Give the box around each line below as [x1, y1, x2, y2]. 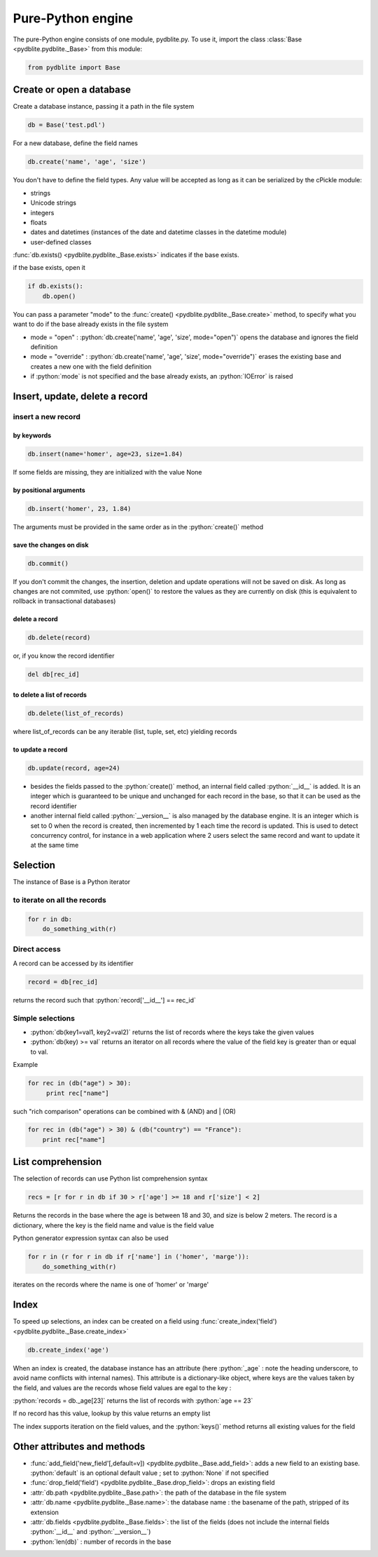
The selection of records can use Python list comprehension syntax [13, 1174, 208, 1183]
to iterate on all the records [13, 895, 106, 904]
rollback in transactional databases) [13, 597, 116, 606]
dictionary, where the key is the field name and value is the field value [13, 1221, 214, 1230]
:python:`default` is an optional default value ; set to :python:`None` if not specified [30, 1469, 269, 1477]
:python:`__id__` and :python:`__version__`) [30, 1528, 151, 1536]
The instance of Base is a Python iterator [13, 878, 131, 886]
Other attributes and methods [13, 1441, 146, 1453]
